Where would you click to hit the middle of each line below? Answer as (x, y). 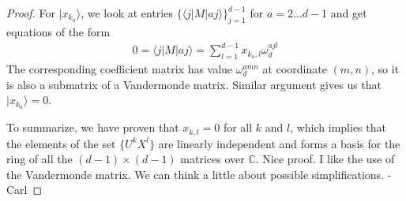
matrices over (212, 159)
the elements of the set (61, 143)
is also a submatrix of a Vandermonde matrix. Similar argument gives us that (194, 84)
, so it (385, 69)
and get (349, 13)
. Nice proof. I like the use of (325, 159)
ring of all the (39, 159)
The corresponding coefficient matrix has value (120, 69)
